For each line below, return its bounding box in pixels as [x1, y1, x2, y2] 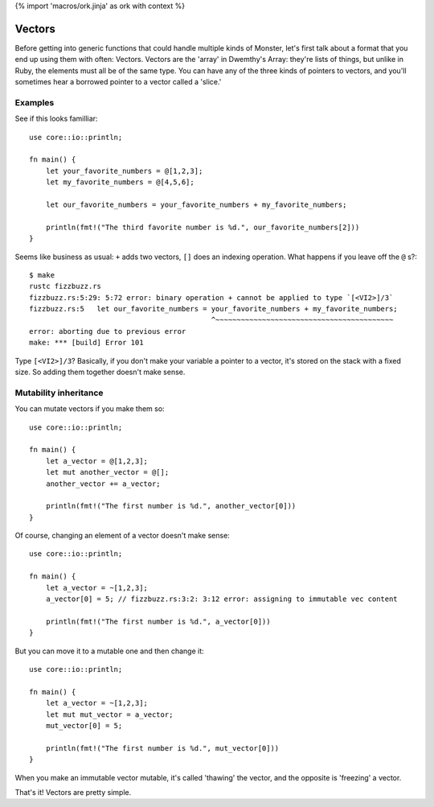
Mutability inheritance [14, 387, 104, 398]
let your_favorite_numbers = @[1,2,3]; [45, 166, 203, 175]
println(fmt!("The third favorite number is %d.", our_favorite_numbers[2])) [45, 222, 360, 232]
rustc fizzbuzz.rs [29, 282, 102, 291]
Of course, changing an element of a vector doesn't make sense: [14, 531, 231, 541]
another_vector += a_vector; [45, 479, 161, 488]
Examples [14, 97, 55, 108]
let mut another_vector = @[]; [45, 467, 170, 477]
